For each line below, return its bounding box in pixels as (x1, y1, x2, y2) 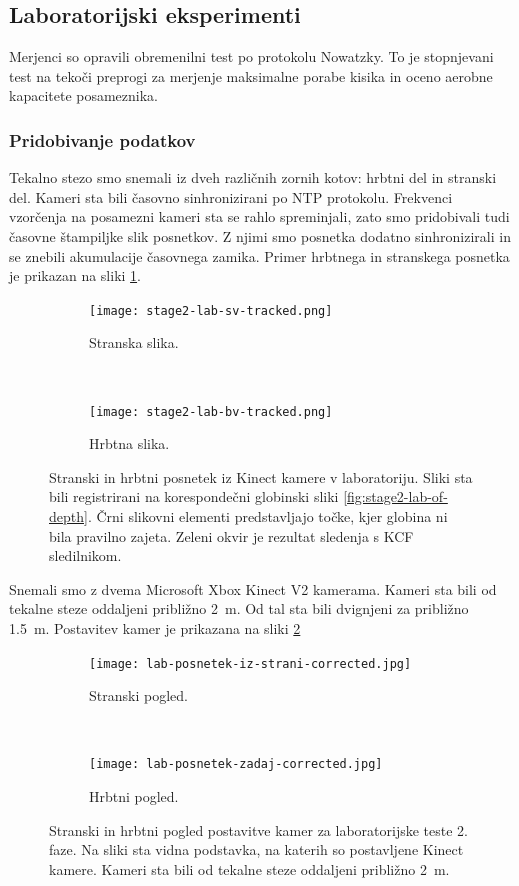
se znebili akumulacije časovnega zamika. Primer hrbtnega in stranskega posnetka (9, 245, 510, 266)
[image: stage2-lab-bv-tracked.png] (89, 404, 333, 419)
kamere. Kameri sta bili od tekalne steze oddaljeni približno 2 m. (49, 858, 450, 879)
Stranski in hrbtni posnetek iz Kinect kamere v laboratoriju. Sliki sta (49, 466, 473, 487)
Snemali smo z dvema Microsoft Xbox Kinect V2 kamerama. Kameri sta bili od (9, 578, 497, 599)
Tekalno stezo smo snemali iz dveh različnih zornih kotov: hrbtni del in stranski (9, 167, 497, 188)
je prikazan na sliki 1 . (9, 265, 141, 286)
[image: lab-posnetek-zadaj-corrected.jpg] (89, 757, 383, 772)
